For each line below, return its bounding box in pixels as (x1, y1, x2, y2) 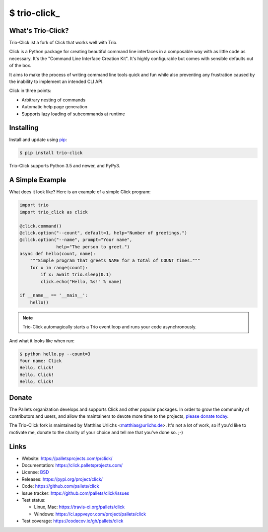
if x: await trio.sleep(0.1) (40, 272, 112, 278)
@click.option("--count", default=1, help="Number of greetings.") (19, 230, 188, 235)
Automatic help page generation (21, 104, 88, 110)
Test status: (21, 497, 46, 503)
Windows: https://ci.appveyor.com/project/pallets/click (34, 511, 146, 517)
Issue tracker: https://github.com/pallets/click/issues (21, 490, 130, 496)
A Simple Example (9, 176, 67, 184)
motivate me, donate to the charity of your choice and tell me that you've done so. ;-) (9, 429, 183, 435)
